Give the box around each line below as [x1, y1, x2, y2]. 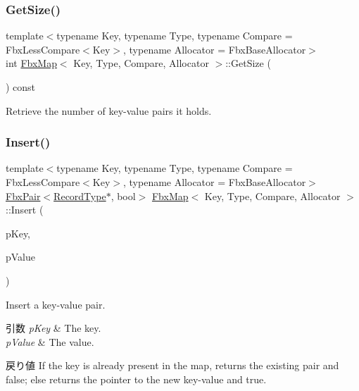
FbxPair [6, 188, 41, 203]
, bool [111, 188, 136, 203]
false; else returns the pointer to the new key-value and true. [6, 371, 267, 386]
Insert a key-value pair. [6, 297, 106, 311]
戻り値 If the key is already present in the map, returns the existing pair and [6, 358, 339, 373]
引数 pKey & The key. [6, 321, 101, 335]
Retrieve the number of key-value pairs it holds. [6, 103, 212, 118]
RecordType [53, 188, 106, 203]
